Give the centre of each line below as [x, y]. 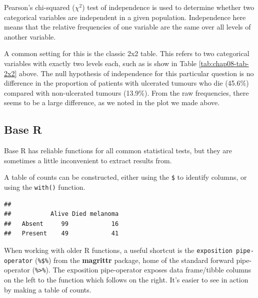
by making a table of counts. [48, 289]
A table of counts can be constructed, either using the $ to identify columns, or [125, 177]
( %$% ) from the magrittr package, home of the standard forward [134, 260]
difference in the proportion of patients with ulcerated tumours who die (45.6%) [126, 83]
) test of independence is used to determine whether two [168, 7]
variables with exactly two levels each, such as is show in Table [100, 63]
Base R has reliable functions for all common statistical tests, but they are [118, 151]
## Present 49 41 [61, 234]
